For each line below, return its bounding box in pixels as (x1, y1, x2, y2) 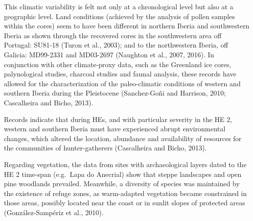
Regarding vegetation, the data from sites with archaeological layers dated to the (4, 159, 247, 169)
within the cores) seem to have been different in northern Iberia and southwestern (4, 21, 250, 31)
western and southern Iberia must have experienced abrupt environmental (4, 123, 226, 134)
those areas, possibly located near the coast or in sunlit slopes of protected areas (4, 197, 245, 208)
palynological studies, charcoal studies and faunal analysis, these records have (4, 69, 236, 79)
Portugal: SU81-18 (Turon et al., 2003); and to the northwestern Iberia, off (4, 40, 228, 50)
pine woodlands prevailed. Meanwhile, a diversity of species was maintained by (4, 178, 240, 189)
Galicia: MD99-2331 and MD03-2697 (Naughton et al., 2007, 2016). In (4, 49, 214, 59)
